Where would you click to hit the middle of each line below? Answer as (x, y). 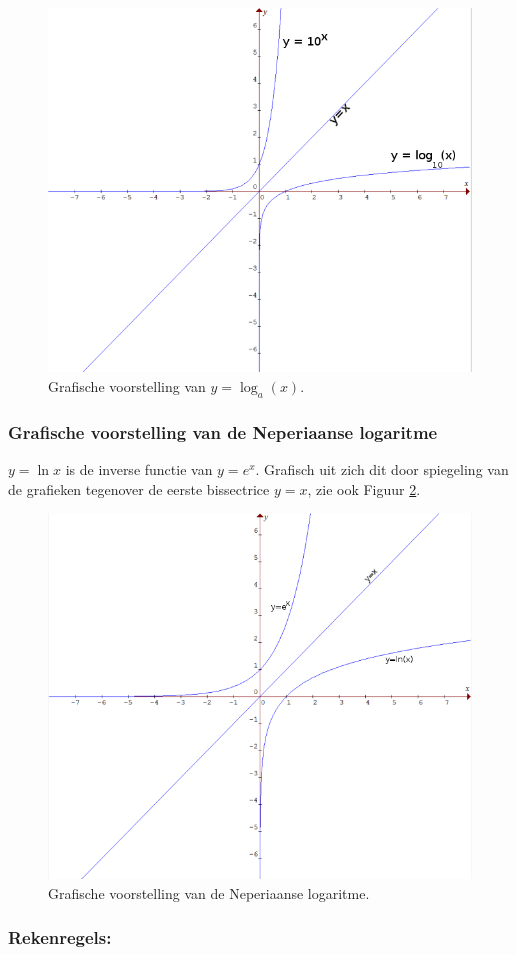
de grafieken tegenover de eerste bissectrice (139, 488)
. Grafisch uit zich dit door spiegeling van (382, 469)
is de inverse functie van (139, 469)
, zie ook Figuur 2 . (364, 488)
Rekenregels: (60, 937)
